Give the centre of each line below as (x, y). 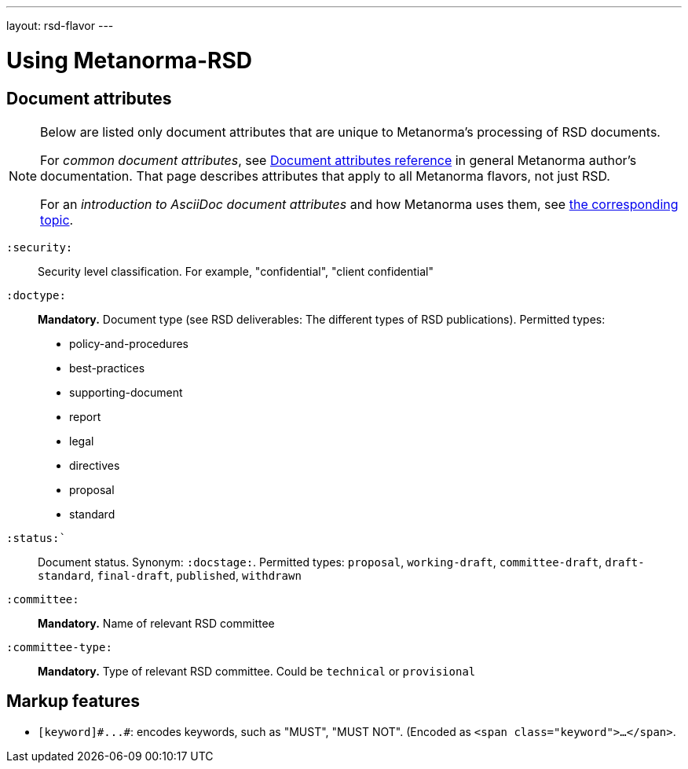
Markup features (73, 701)
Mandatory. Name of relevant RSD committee (156, 623)
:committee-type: (59, 647)
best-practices (107, 368)
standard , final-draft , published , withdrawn (170, 575)
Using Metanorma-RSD (129, 60)
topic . (57, 220)
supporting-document (126, 392)
